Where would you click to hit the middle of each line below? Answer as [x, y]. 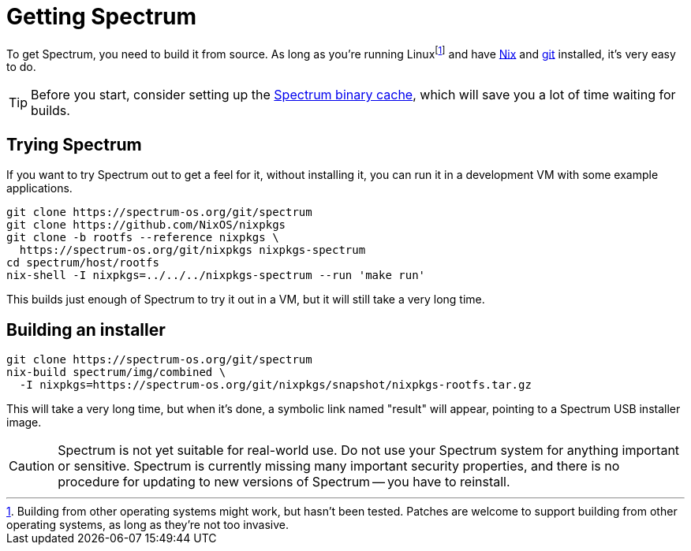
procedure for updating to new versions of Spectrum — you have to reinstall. [284, 482]
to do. [21, 67]
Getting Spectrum [102, 17]
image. [24, 423]
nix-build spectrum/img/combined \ [116, 372]
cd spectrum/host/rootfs [83, 263]
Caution [32, 466]
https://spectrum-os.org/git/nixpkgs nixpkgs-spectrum [192, 250]
